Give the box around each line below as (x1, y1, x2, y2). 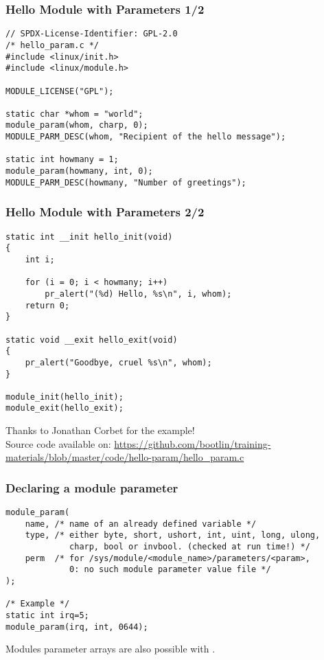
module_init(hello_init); (5, 391, 124, 402)
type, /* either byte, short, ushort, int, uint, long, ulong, (25, 530, 321, 540)
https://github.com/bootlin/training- (114, 436, 271, 451)
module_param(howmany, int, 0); (5, 166, 153, 177)
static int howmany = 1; (5, 155, 119, 165)
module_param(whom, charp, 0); (5, 120, 148, 130)
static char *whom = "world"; (5, 109, 143, 119)
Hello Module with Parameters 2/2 (5, 203, 205, 220)
